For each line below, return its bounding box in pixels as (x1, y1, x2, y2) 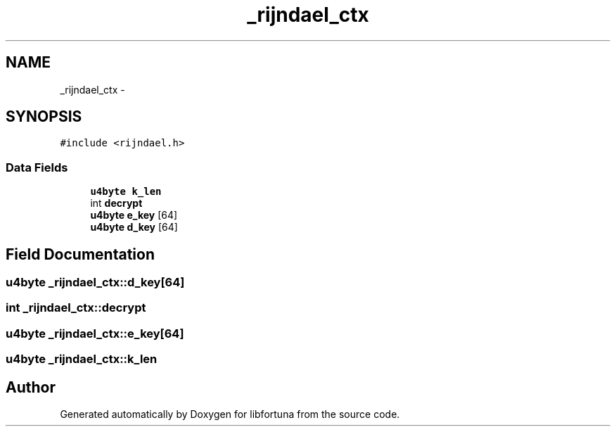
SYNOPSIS (6, 108, 82, 126)
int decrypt (90, 197, 143, 210)
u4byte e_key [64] (90, 209, 178, 222)
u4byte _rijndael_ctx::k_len (6, 352, 158, 367)
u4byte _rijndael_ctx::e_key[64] (6, 326, 184, 341)
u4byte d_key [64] (90, 221, 178, 234)
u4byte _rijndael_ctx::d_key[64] (6, 275, 185, 290)
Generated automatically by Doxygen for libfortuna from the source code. (60, 408, 400, 420)
